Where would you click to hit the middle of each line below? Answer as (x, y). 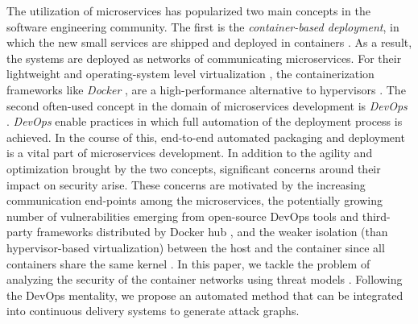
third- (376, 216)
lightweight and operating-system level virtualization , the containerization (190, 74)
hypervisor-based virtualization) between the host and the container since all (196, 247)
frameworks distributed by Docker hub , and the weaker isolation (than (212, 232)
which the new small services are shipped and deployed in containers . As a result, (209, 42)
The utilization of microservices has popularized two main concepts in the (188, 10)
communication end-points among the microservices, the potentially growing (195, 200)
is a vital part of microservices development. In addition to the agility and (190, 153)
